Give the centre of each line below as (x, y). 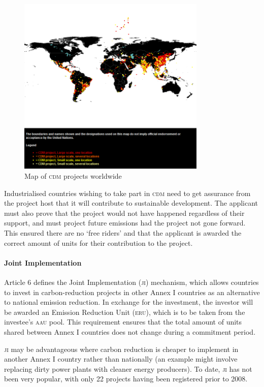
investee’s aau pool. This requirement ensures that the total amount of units (123, 322)
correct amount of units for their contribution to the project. (98, 243)
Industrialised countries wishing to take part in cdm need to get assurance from (127, 193)
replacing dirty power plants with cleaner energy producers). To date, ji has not (128, 368)
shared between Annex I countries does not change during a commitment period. (130, 331)
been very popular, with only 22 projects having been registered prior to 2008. (126, 379)
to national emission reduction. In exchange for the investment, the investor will (129, 302)
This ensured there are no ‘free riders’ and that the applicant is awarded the (123, 233)
